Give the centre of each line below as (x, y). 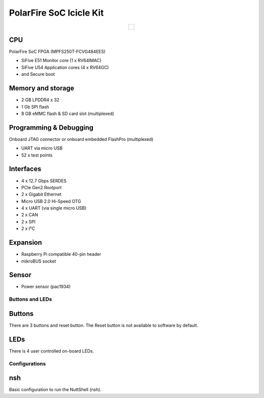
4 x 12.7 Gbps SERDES (44, 180)
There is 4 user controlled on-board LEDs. (51, 351)
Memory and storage (42, 88)
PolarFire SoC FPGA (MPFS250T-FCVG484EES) (57, 52)
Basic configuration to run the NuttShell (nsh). (55, 390)
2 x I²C (28, 229)
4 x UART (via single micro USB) (54, 208)
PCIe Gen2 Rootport (42, 187)
